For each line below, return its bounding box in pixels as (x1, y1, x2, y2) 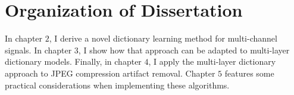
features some (224, 66, 274, 79)
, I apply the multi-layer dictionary (148, 55, 276, 68)
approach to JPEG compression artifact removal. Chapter (5, 66, 215, 79)
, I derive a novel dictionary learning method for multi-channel (49, 32, 277, 45)
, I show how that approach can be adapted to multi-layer (78, 43, 290, 56)
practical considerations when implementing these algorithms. (5, 78, 230, 91)
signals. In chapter (5, 43, 72, 56)
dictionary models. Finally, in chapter (5, 55, 142, 68)
